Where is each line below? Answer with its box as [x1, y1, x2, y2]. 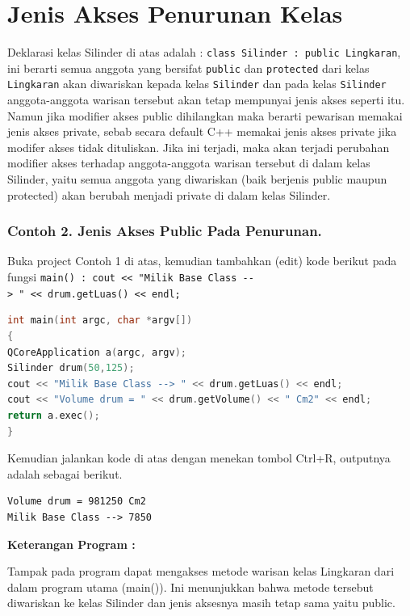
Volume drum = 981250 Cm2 [7, 496, 146, 508]
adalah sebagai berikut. [7, 465, 123, 482]
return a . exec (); [7, 409, 100, 421]
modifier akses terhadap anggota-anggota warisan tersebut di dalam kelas [7, 154, 370, 171]
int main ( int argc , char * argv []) [7, 314, 193, 327]
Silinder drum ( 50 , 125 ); [7, 362, 135, 374]
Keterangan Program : [7, 535, 136, 552]
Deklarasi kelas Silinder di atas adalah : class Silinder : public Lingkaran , [7, 44, 401, 61]
